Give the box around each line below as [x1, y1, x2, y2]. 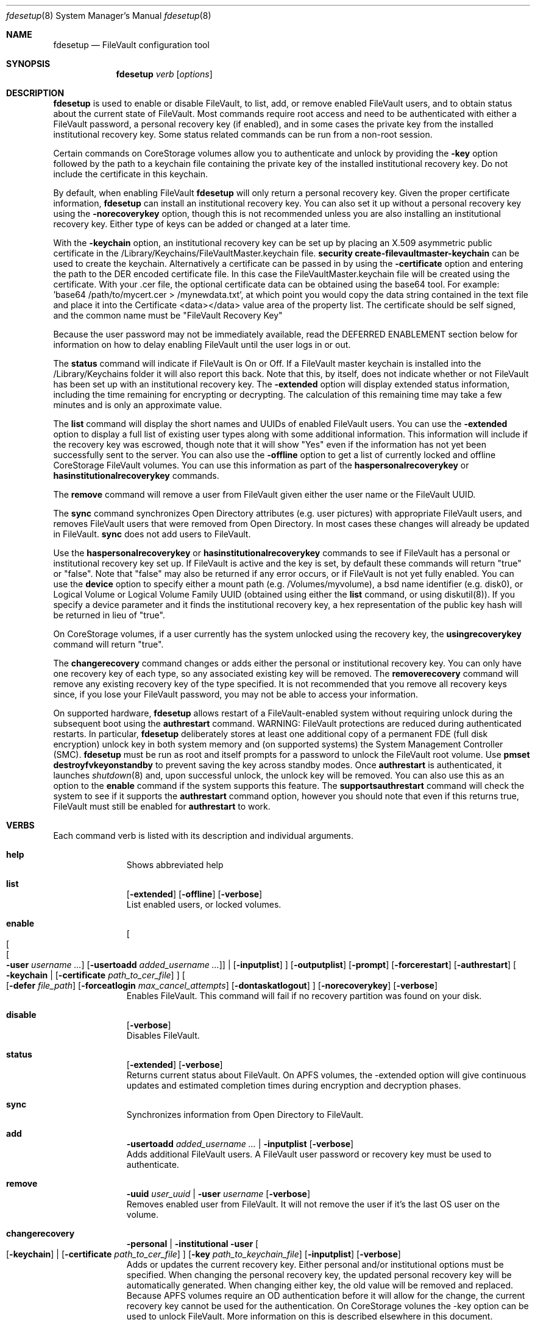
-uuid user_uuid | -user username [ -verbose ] [126, 1189, 311, 1199]
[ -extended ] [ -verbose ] [126, 1059, 223, 1070]
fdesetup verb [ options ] [116, 69, 213, 79]
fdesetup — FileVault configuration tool [53, 40, 210, 50]
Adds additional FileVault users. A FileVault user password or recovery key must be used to [126, 1149, 492, 1159]
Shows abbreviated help [126, 860, 224, 870]
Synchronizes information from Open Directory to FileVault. [126, 1109, 364, 1120]
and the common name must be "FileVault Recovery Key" [53, 310, 283, 320]
